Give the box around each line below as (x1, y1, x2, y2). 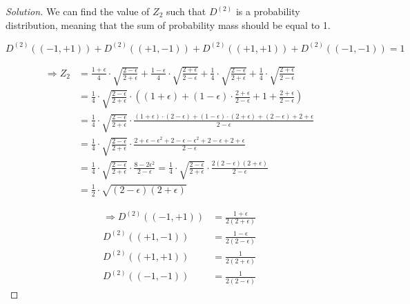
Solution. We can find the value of (6, 4, 150, 18)
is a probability (235, 4, 300, 18)
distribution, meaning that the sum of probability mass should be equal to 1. (6, 17, 331, 32)
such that (166, 4, 206, 18)
